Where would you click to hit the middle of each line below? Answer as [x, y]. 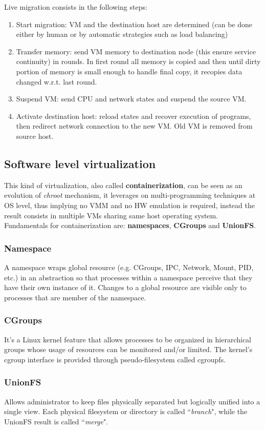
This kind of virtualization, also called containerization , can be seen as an [123, 185]
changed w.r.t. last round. [57, 81]
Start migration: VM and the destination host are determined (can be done [134, 24]
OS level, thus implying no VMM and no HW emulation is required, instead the [129, 205]
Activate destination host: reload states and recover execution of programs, [134, 116]
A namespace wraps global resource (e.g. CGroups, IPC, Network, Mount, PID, [129, 267]
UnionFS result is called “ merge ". [56, 421]
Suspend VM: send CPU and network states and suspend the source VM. [131, 99]
